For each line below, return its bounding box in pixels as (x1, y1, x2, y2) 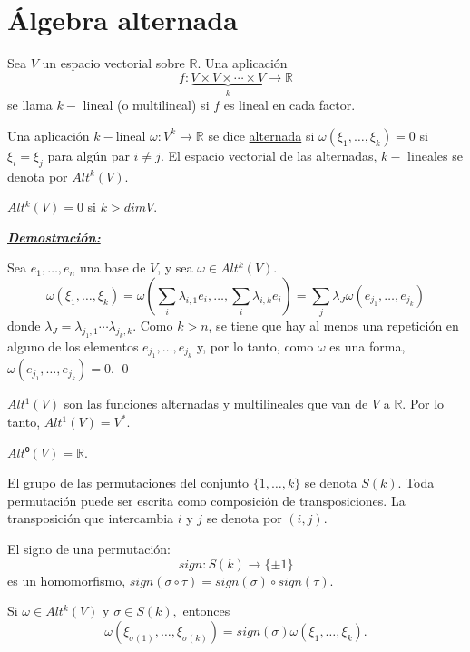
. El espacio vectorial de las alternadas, (160, 145, 377, 164)
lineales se (407, 145, 463, 164)
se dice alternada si (208, 125, 315, 144)
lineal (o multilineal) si (83, 95, 210, 114)
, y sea (157, 258, 193, 277)
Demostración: (7, 227, 101, 246)
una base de (79, 258, 146, 277)
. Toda (397, 473, 435, 492)
